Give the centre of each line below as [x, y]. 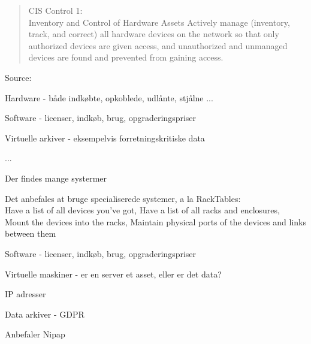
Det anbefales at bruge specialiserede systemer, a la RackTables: [123, 198]
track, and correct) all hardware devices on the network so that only [154, 34]
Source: [18, 77]
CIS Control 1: [55, 10]
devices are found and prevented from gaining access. [126, 57]
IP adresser [25, 294]
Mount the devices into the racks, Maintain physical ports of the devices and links [155, 221]
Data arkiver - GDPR [45, 314]
